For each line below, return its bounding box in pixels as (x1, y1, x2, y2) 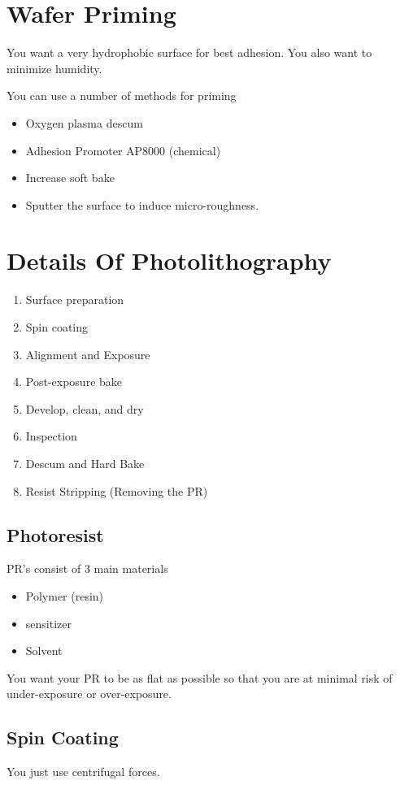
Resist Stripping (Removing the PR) (25, 482, 208, 499)
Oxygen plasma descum (25, 114, 143, 131)
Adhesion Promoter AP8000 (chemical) (25, 141, 221, 158)
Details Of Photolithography (7, 244, 332, 277)
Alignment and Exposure (25, 345, 150, 362)
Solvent (25, 642, 63, 659)
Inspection (25, 427, 77, 445)
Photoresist (7, 522, 104, 547)
